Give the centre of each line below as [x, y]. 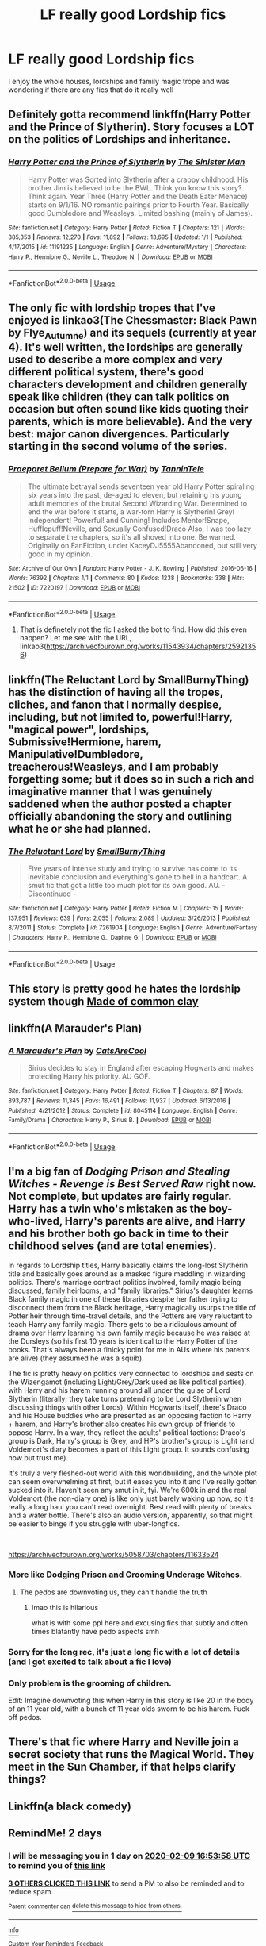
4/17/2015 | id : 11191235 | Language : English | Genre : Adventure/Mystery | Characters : [127, 247]
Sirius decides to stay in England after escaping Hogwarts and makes [141, 1068]
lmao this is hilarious [65, 1607]
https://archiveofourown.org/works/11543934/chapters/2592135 [151, 646]
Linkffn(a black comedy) [70, 1806]
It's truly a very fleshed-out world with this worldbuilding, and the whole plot [133, 1473]
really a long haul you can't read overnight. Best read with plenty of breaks [130, 1506]
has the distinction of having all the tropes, [116, 692]
